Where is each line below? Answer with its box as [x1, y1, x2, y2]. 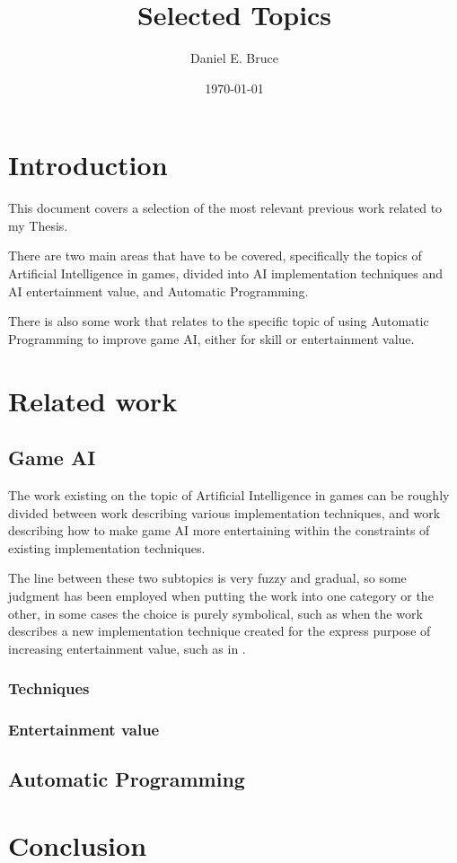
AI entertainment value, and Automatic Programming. [8, 281, 309, 300]
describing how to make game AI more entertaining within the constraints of [8, 521, 430, 540]
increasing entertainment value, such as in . [8, 638, 246, 657]
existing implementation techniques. [8, 538, 206, 557]
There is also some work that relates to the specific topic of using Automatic [8, 312, 429, 330]
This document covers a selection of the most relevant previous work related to [8, 198, 443, 217]
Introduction [8, 146, 168, 183]
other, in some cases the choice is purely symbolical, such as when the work [8, 603, 423, 622]
